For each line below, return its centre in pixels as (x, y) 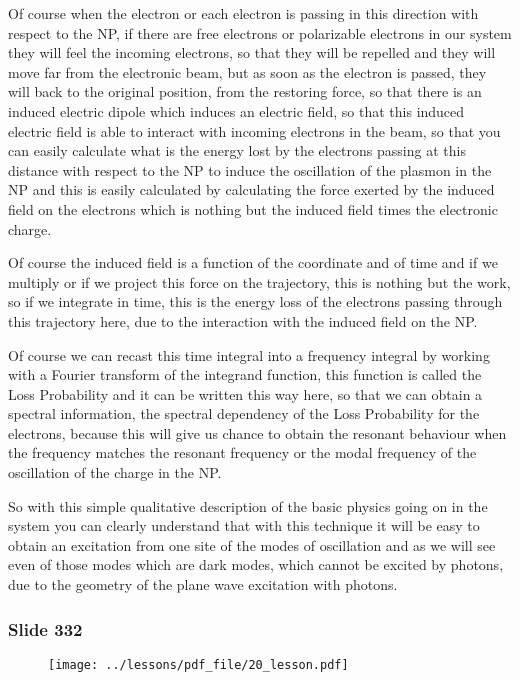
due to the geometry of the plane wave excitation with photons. (203, 584)
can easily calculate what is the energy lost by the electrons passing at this (237, 150)
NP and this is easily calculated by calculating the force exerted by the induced (251, 189)
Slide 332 (45, 628)
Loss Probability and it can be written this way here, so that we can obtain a (245, 393)
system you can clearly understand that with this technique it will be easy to (244, 525)
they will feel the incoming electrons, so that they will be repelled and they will (252, 52)
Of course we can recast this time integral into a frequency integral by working (249, 354)
